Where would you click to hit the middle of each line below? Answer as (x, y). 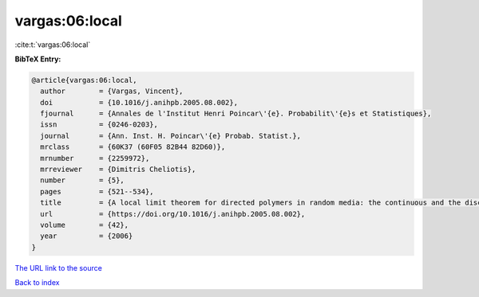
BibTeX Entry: (38, 59)
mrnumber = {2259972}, (95, 158)
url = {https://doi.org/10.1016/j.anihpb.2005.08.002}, (173, 214)
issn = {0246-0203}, (99, 125)
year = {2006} (87, 236)
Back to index (37, 283)
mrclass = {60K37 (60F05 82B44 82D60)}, (133, 147)
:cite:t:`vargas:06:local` (53, 45)
